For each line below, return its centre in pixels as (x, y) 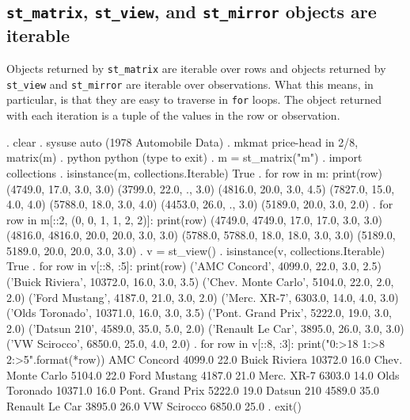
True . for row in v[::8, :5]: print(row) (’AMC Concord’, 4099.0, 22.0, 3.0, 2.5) (194, 266)
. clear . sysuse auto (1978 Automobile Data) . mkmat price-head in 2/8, (182, 141)
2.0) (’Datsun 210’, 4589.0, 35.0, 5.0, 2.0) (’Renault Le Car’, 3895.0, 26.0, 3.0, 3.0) (205, 328)
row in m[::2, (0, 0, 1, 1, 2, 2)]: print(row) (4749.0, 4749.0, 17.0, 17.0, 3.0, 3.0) (194, 219)
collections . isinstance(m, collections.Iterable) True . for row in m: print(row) (194, 172)
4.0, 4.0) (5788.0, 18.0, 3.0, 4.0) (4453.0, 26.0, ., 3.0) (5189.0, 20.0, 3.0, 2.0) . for (200, 204)
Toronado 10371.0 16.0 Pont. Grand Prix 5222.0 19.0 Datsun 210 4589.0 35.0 (193, 390)
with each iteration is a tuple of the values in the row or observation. (173, 115)
